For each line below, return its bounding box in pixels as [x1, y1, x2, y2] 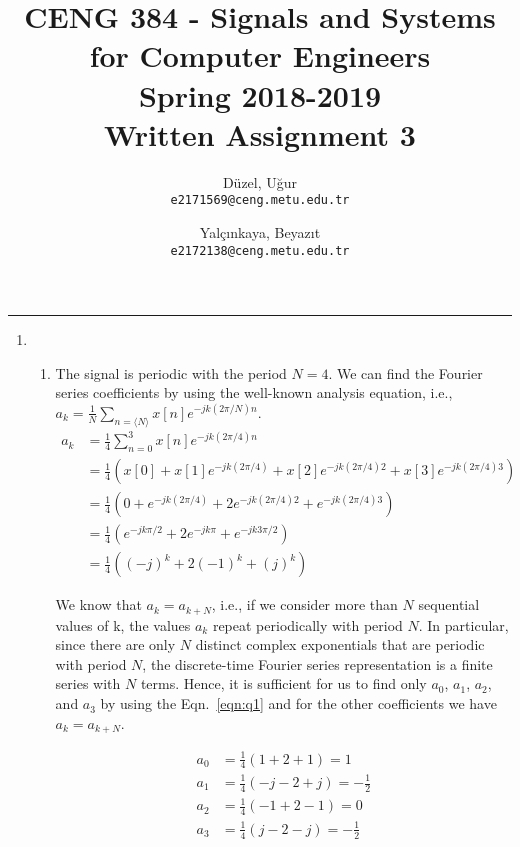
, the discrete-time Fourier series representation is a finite [142, 653, 493, 674]
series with [55, 673, 121, 694]
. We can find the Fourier [328, 362, 483, 383]
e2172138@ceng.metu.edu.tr [170, 243, 350, 258]
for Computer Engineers [89, 35, 431, 76]
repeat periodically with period [212, 614, 403, 635]
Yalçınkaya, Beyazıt [199, 221, 321, 242]
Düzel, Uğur [222, 171, 298, 192]
